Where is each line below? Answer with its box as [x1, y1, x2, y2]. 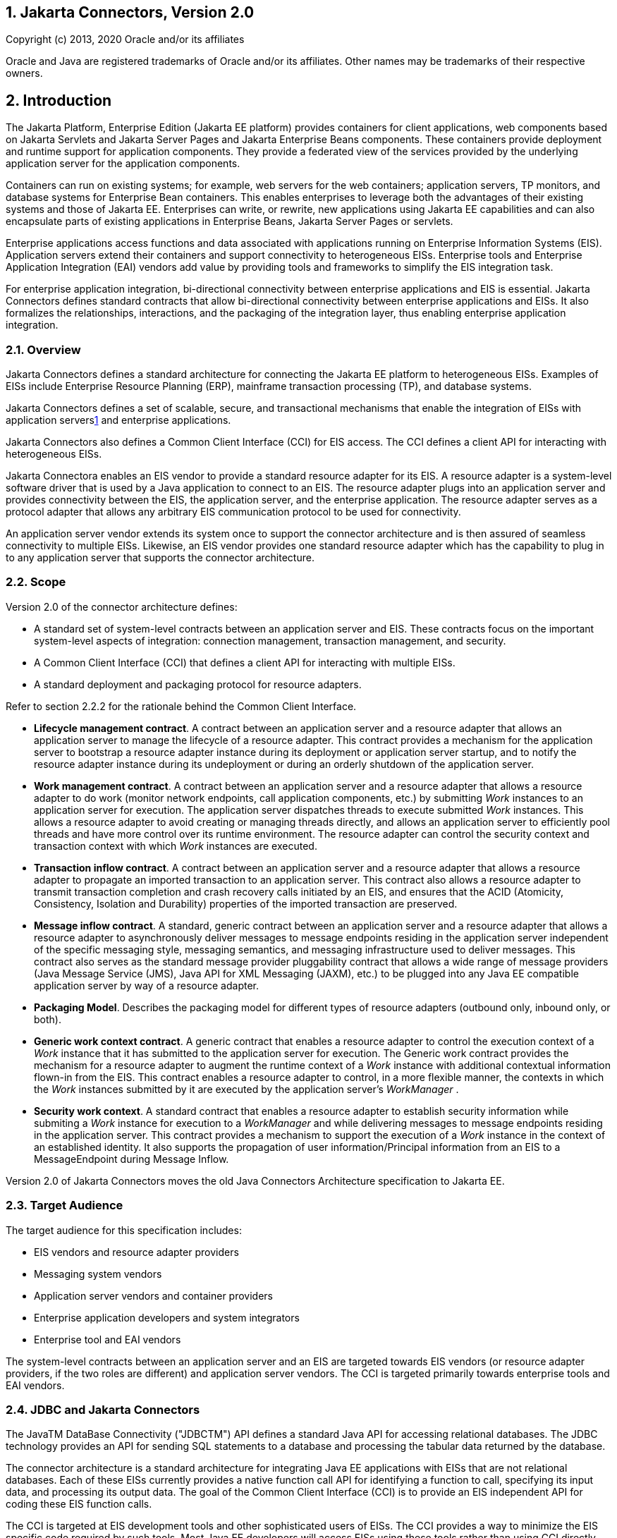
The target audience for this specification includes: [6, 1223, 242, 1236]
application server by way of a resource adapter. [34, 979, 259, 991]
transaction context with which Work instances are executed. [34, 839, 317, 852]
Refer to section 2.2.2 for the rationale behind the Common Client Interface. [6, 700, 357, 712]
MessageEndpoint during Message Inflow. [34, 1152, 229, 1165]
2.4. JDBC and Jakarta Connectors [6, 1402, 200, 1417]
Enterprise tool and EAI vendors [34, 1333, 181, 1345]
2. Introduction [6, 91, 112, 109]
